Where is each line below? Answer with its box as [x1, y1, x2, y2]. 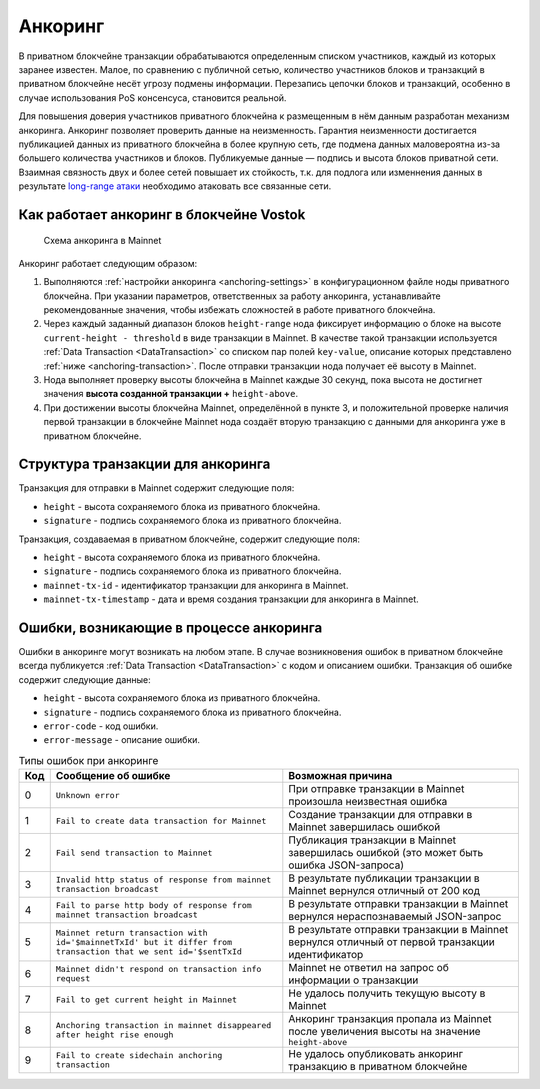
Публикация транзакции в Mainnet [288, 833, 457, 847]
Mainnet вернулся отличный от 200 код [288, 884, 480, 898]
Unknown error [55, 790, 120, 800]
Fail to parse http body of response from [55, 900, 252, 911]
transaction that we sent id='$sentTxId [55, 946, 242, 957]
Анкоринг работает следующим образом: [18, 257, 198, 269]
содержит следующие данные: [18, 673, 151, 685]
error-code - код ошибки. [43, 720, 159, 732]
